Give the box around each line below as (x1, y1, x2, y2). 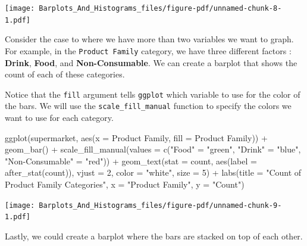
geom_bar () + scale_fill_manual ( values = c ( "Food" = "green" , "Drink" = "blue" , (5, 143, 301, 155)
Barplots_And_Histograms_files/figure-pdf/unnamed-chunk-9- (39, 201, 282, 210)
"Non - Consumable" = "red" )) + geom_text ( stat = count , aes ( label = (5, 154, 257, 167)
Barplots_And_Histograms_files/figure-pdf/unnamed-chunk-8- (39, 4, 282, 13)
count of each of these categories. (5, 68, 125, 80)
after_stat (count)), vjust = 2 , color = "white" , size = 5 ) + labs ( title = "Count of (5, 166, 302, 179)
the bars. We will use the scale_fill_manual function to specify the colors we (5, 99, 292, 112)
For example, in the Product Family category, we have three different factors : (5, 44, 292, 57)
